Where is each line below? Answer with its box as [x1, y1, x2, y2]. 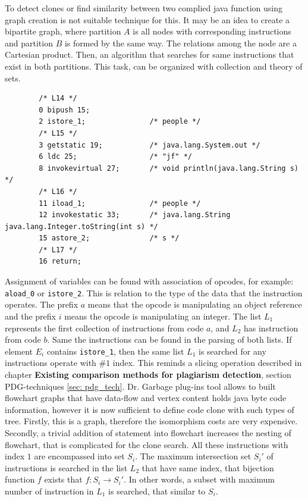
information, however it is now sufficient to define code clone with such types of [5, 403, 294, 415]
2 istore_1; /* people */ [39, 117, 201, 126]
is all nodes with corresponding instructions [133, 25, 291, 37]
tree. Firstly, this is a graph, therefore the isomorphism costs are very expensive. [5, 415, 298, 427]
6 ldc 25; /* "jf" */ [39, 152, 192, 161]
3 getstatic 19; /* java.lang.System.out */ [39, 140, 260, 149]
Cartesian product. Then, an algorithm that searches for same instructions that [5, 48, 294, 61]
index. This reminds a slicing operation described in [112, 356, 302, 369]
